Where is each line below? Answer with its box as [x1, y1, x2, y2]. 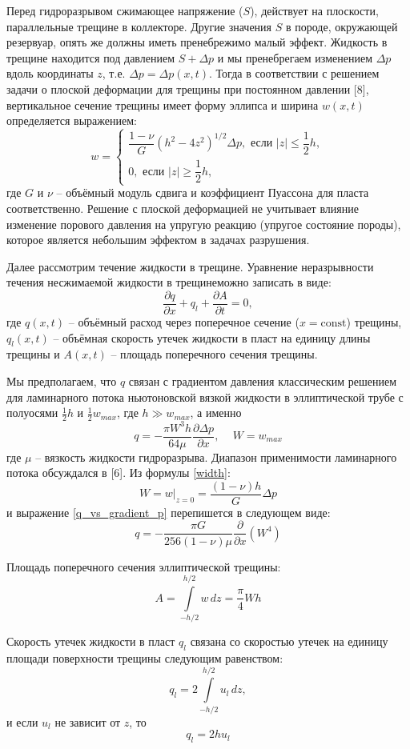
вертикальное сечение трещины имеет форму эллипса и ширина [6, 96, 319, 113]
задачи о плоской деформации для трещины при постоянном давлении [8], [6, 80, 369, 97]
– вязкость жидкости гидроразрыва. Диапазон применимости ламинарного [35, 448, 397, 465]
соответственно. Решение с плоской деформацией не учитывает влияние [6, 200, 359, 217]
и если [6, 713, 38, 730]
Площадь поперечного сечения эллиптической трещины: [6, 558, 281, 575]
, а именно [190, 404, 242, 421]
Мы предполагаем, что [6, 373, 117, 390]
